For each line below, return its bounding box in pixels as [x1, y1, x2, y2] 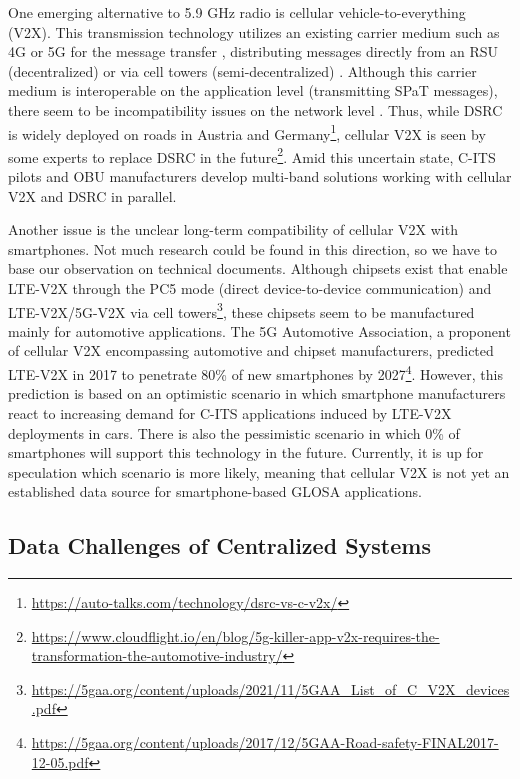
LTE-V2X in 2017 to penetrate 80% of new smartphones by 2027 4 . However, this [8, 361, 503, 384]
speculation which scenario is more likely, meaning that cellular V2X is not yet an [8, 461, 510, 482]
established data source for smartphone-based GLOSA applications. [8, 481, 422, 502]
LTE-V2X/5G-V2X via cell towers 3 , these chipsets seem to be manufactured [8, 298, 475, 322]
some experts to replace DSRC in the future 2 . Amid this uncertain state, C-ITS [8, 143, 496, 167]
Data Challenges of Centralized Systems [8, 530, 431, 561]
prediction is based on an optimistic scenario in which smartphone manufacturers [8, 383, 506, 404]
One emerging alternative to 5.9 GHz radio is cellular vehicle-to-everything [8, 2, 466, 22]
